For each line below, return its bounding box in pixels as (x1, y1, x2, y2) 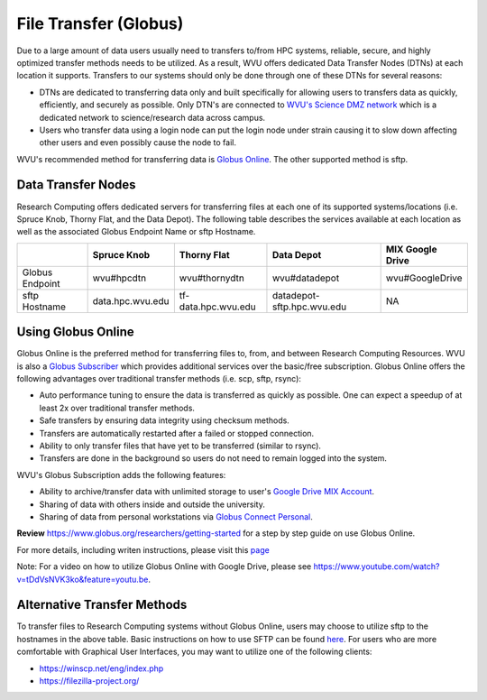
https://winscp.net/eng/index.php (39, 663, 164, 674)
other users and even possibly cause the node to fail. (39, 137, 236, 148)
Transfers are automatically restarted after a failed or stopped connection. (39, 428, 315, 438)
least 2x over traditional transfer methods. (39, 402, 196, 413)
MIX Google (385, 243, 437, 255)
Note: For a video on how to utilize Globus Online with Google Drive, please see (16, 561, 312, 572)
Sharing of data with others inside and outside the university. (39, 499, 265, 510)
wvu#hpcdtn (92, 272, 147, 284)
